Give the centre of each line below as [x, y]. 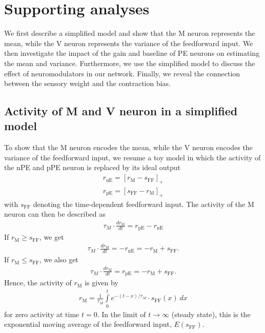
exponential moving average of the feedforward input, [88, 324]
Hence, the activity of [38, 283]
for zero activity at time [42, 314]
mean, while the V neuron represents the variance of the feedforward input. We [129, 43]
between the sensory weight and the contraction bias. [88, 83]
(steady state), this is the [211, 314]
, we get [52, 237]
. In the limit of [121, 314]
